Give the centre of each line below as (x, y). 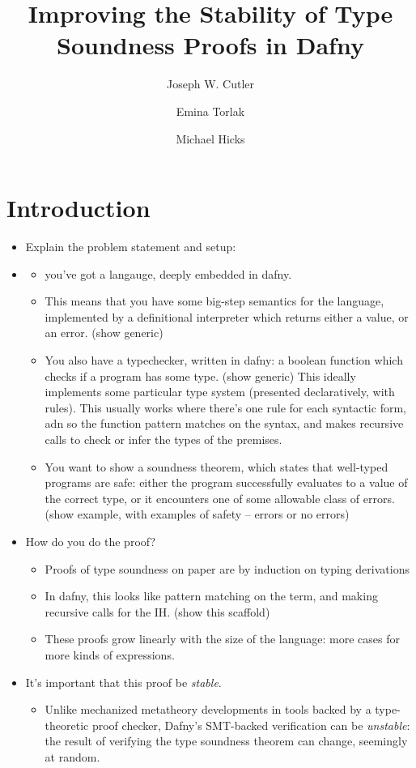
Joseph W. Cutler (210, 84)
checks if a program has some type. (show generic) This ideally (200, 375)
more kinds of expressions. (110, 654)
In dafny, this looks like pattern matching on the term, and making (211, 596)
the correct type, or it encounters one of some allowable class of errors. (220, 498)
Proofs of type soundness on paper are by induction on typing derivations (227, 568)
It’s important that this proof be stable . (123, 682)
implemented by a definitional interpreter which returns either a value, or (227, 316)
